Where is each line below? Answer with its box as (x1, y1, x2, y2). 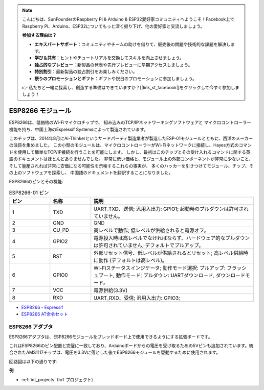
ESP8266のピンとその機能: (9, 179, 64, 185)
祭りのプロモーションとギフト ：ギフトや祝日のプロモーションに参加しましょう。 (34, 75, 197, 81)
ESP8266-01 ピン (9, 189, 49, 196)
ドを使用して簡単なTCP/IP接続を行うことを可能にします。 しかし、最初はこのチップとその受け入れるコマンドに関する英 (9, 149, 251, 155)
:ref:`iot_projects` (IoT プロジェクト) (21, 376, 93, 382)
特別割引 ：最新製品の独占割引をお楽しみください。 (34, 69, 137, 74)
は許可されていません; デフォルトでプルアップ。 (93, 242, 204, 249)
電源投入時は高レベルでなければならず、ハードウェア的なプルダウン (93, 235, 250, 242)
